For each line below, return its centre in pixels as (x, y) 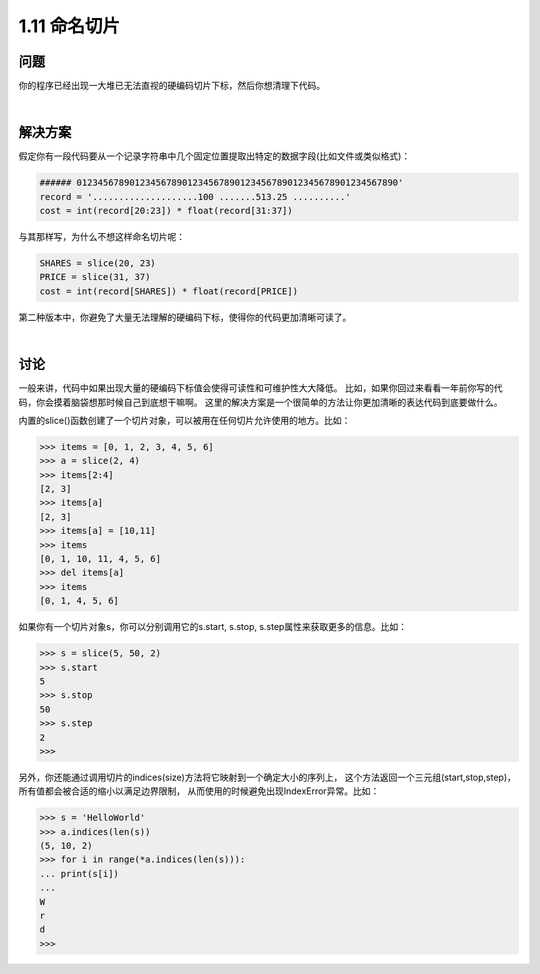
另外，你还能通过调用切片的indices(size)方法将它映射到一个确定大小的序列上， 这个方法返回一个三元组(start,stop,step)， (267, 777)
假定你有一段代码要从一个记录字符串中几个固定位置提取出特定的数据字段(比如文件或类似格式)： (214, 156)
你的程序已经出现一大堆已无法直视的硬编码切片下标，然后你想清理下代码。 (171, 86)
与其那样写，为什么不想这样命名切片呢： (101, 237)
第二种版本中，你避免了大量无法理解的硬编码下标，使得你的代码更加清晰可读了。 (185, 317)
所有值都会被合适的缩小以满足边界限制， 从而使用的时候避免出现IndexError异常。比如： (199, 791)
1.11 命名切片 (69, 26)
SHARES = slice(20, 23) (98, 263)
